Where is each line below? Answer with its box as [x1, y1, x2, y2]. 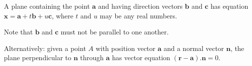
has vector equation [112, 52, 170, 63]
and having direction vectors [98, 1, 183, 11]
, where [52, 10, 73, 20]
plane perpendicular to [4, 52, 72, 63]
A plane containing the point [4, 1, 90, 11]
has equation [210, 1, 249, 11]
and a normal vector [163, 43, 224, 53]
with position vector [95, 43, 156, 53]
